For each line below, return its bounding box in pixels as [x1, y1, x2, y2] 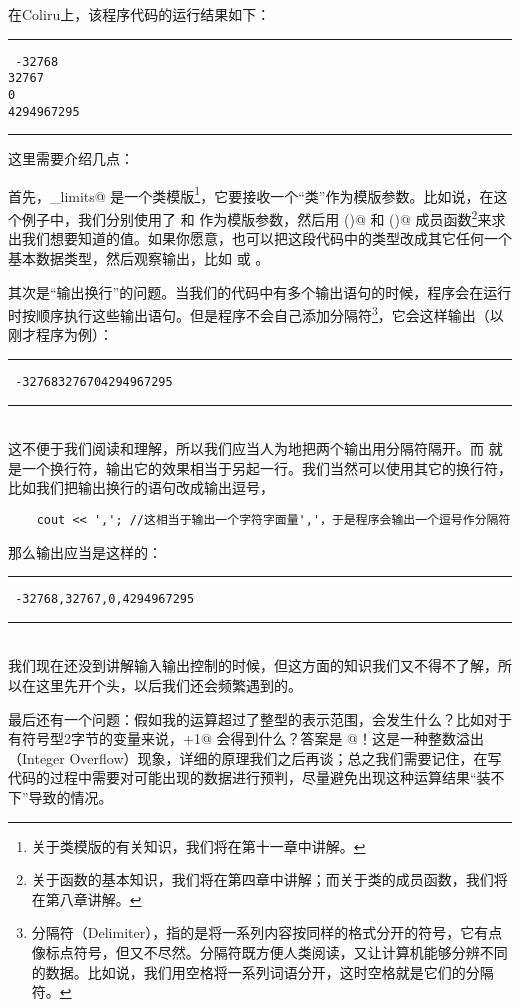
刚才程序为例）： [8, 324, 113, 345]
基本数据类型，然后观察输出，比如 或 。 [8, 247, 270, 268]
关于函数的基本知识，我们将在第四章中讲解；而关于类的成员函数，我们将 [31, 869, 508, 890]
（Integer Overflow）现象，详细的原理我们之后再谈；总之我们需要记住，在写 [8, 747, 502, 768]
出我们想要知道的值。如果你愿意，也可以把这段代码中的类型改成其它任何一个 [8, 228, 512, 249]
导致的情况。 [28, 787, 113, 808]
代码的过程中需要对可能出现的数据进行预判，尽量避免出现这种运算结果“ [8, 767, 477, 788]
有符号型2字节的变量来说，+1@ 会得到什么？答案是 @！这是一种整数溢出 [8, 728, 484, 749]
